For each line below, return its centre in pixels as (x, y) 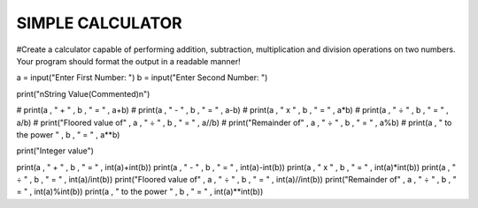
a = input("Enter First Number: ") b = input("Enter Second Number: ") (142, 78)
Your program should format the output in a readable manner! (128, 61)
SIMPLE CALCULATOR (100, 23)
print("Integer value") (55, 151)
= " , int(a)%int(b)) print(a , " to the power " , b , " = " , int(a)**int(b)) (140, 192)
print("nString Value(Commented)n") (83, 93)
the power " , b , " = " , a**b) (68, 134)
